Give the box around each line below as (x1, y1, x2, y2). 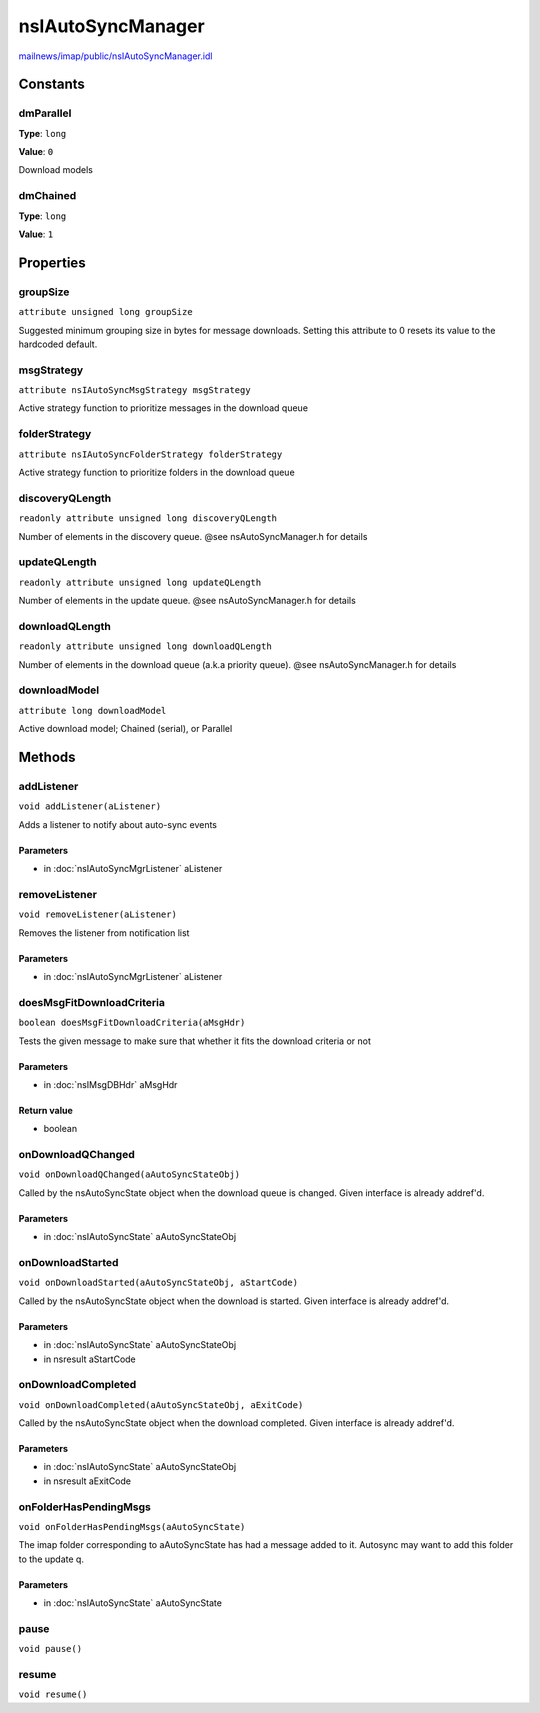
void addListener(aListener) (18, 801, 162, 812)
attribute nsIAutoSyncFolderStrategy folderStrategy (18, 448, 283, 460)
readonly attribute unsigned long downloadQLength (18, 641, 272, 652)
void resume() (18, 1689, 88, 1700)
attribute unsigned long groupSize (18, 306, 194, 318)
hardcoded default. (18, 338, 98, 350)
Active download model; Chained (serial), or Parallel (18, 723, 233, 735)
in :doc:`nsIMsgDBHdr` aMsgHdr (43, 1078, 178, 1090)
